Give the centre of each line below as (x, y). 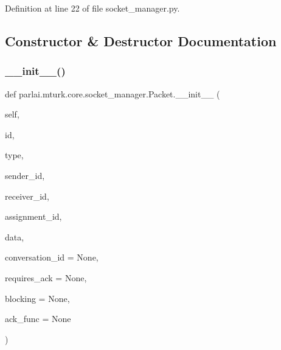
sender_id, (25, 175)
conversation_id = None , (52, 257)
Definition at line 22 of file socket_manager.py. (92, 8)
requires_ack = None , (46, 277)
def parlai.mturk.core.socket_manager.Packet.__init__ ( (113, 93)
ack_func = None (38, 319)
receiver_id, (27, 196)
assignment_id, (33, 216)
